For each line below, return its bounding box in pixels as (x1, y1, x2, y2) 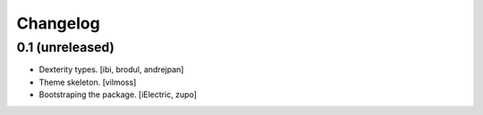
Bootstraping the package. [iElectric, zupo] (38, 89, 197, 100)
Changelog (16, 13, 100, 33)
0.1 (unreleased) (16, 39, 115, 55)
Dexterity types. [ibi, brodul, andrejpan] (38, 64, 184, 75)
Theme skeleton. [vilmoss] (38, 77, 137, 87)
